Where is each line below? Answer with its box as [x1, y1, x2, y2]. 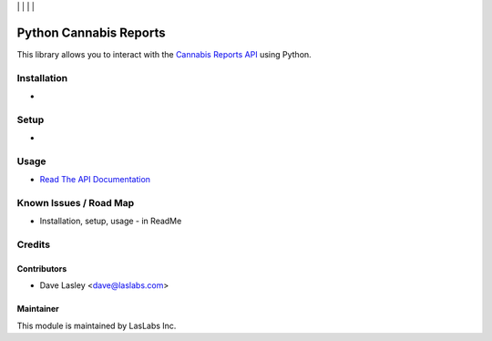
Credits [16, 238, 50, 251]
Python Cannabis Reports [16, 25, 166, 40]
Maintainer [16, 304, 59, 315]
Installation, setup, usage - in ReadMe [39, 215, 182, 227]
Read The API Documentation [39, 174, 150, 185]
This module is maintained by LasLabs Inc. [16, 320, 177, 331]
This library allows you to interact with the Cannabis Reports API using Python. [16, 48, 312, 59]
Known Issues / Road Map [16, 197, 135, 210]
